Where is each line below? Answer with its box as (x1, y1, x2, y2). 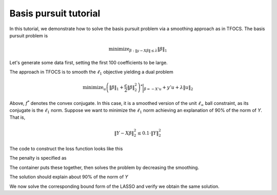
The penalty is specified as (9, 155, 67, 161)
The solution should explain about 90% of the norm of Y (9, 174, 128, 180)
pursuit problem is (9, 32, 48, 38)
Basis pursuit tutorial (9, 8, 101, 19)
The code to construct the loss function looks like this (9, 146, 123, 151)
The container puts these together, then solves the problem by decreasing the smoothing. (9, 164, 200, 170)
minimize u (82, 84, 106, 92)
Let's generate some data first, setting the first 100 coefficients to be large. (9, 59, 168, 66)
